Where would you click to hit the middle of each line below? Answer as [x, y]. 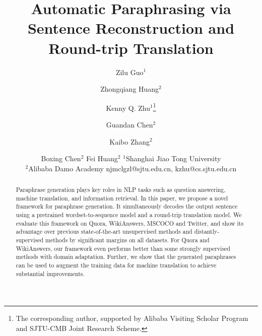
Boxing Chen [61, 158]
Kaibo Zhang [130, 141]
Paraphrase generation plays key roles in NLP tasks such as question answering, [121, 190]
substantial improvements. [50, 273]
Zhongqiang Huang [130, 89]
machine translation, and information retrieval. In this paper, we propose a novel [122, 198]
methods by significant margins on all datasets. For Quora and [127, 240]
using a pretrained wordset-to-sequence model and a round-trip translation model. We [129, 215]
